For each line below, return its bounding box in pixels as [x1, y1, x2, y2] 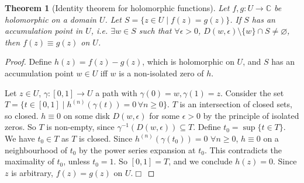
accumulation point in [5, 24, 83, 37]
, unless [63, 155, 90, 167]
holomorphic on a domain [5, 13, 96, 25]
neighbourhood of [5, 143, 68, 156]
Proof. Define [5, 55, 52, 68]
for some [149, 109, 180, 121]
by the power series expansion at [79, 143, 196, 156]
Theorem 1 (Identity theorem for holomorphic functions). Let [5, 2, 230, 13]
